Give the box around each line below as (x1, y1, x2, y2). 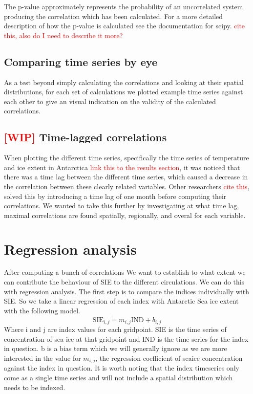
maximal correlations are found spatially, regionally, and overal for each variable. (4, 210, 246, 220)
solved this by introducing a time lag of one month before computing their (4, 191, 227, 201)
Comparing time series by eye (4, 54, 157, 69)
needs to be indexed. (4, 382, 65, 392)
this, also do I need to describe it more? (4, 30, 123, 40)
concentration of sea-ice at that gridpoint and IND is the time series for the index (4, 333, 249, 344)
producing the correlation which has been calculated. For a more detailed (4, 11, 223, 21)
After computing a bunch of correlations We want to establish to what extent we (4, 267, 246, 277)
